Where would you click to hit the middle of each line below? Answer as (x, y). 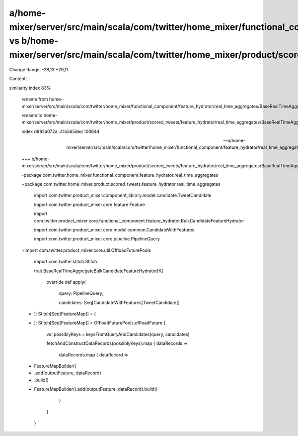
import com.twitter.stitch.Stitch (66, 262)
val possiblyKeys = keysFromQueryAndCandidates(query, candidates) (118, 334)
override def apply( (66, 282)
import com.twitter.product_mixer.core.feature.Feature (90, 205)
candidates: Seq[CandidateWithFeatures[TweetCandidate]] (119, 302)
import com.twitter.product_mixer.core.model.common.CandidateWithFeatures (114, 229)
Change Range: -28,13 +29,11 (38, 69)
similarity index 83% (30, 88)
